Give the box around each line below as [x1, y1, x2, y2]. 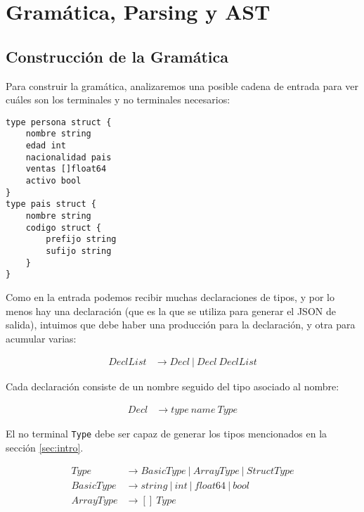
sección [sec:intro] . [6, 440, 84, 454]
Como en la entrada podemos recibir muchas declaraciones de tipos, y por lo [6, 289, 334, 304]
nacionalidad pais [25, 152, 112, 162]
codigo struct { [25, 222, 102, 233]
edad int [25, 141, 66, 151]
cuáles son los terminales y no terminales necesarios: [6, 92, 230, 107]
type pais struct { [6, 199, 96, 210]
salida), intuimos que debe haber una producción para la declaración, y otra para [6, 317, 356, 332]
